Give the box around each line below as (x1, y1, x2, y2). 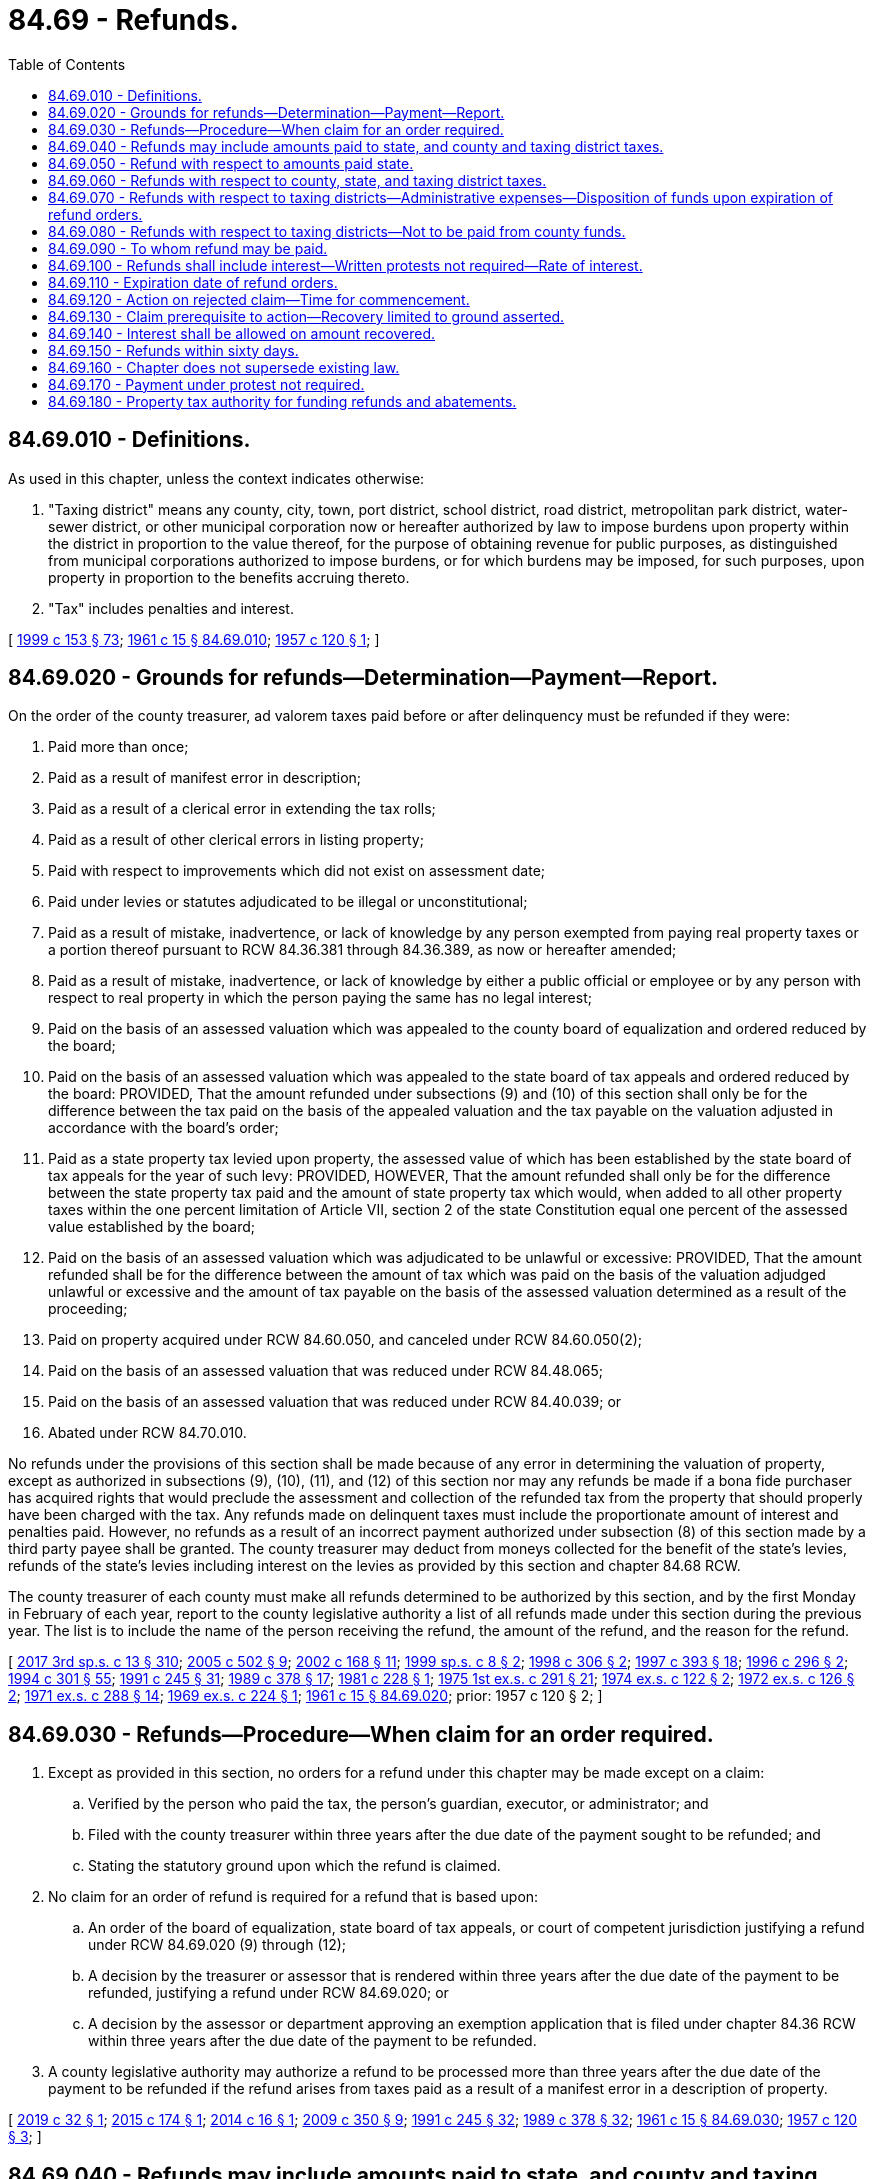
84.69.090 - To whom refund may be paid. (48, 239, 328, 257)
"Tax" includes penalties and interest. (48, 599, 294, 617)
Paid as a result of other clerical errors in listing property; (48, 831, 424, 849)
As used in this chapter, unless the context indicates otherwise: (8, 469, 425, 487)
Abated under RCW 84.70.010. (48, 1424, 247, 1442)
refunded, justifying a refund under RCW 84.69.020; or (88, 1984, 449, 2002)
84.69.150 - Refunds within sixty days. (48, 341, 299, 359)
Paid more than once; (48, 738, 189, 756)
